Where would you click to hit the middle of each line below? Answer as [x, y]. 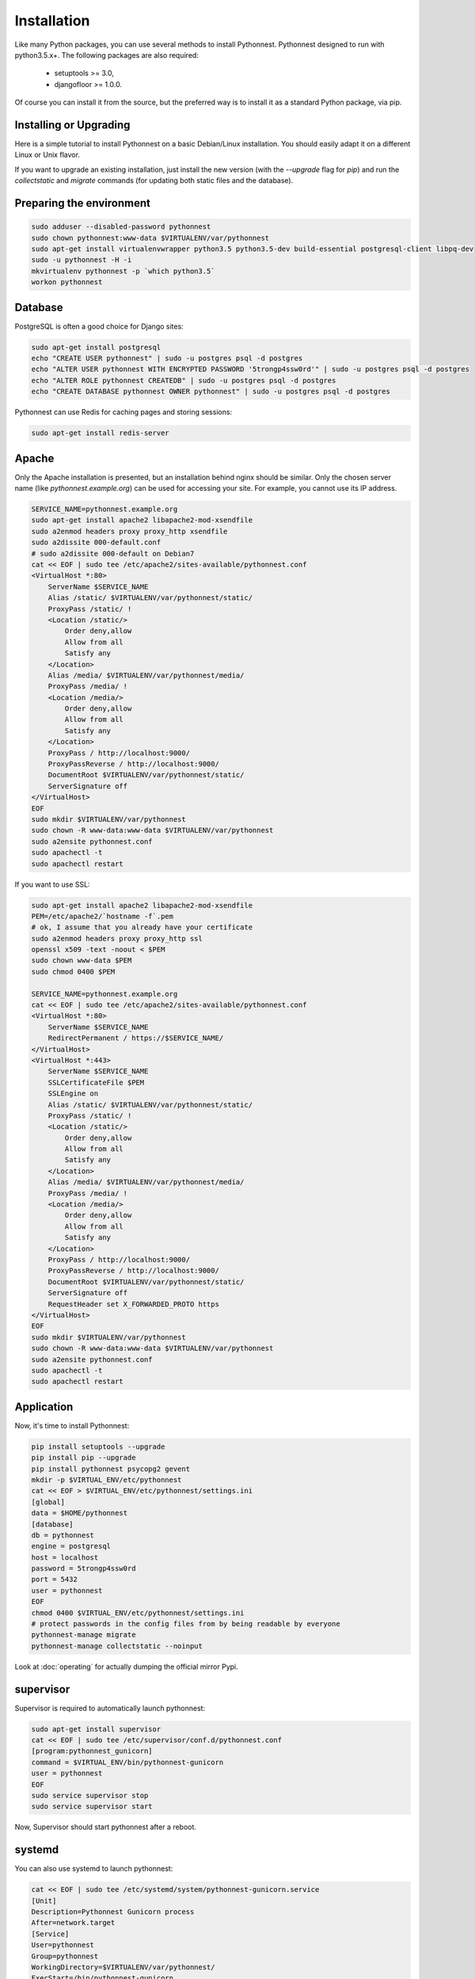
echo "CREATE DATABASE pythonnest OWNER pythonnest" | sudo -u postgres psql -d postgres [211, 391]
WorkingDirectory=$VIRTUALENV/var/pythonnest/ [123, 1968]
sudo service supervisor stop [90, 1796]
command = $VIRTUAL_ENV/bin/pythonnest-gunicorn [127, 1762]
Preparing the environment [82, 203]
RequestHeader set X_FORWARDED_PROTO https [133, 1304]
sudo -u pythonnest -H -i [82, 260]
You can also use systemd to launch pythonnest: [94, 1869]
